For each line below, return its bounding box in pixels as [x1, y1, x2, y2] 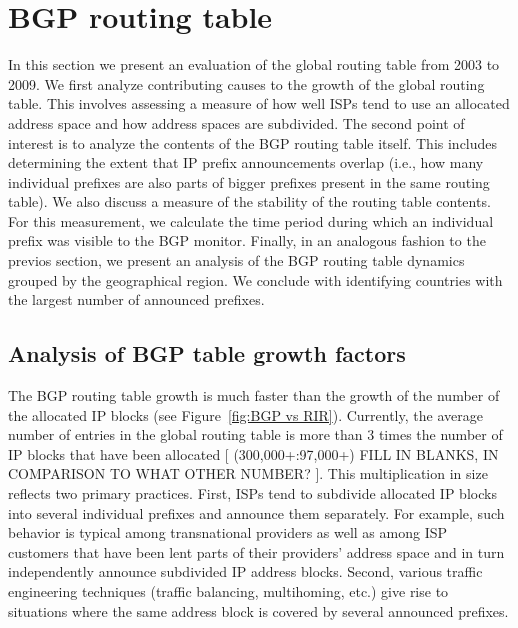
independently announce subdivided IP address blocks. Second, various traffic [8, 561, 483, 582]
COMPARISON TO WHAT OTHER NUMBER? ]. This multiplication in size [8, 463, 488, 484]
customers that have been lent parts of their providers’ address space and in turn [8, 541, 505, 562]
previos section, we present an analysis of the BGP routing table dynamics [8, 250, 465, 271]
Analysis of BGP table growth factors [8, 338, 406, 369]
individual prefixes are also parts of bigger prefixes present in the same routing [8, 171, 490, 192]
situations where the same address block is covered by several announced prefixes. [8, 600, 509, 621]
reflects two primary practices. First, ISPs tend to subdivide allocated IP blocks [8, 483, 497, 504]
